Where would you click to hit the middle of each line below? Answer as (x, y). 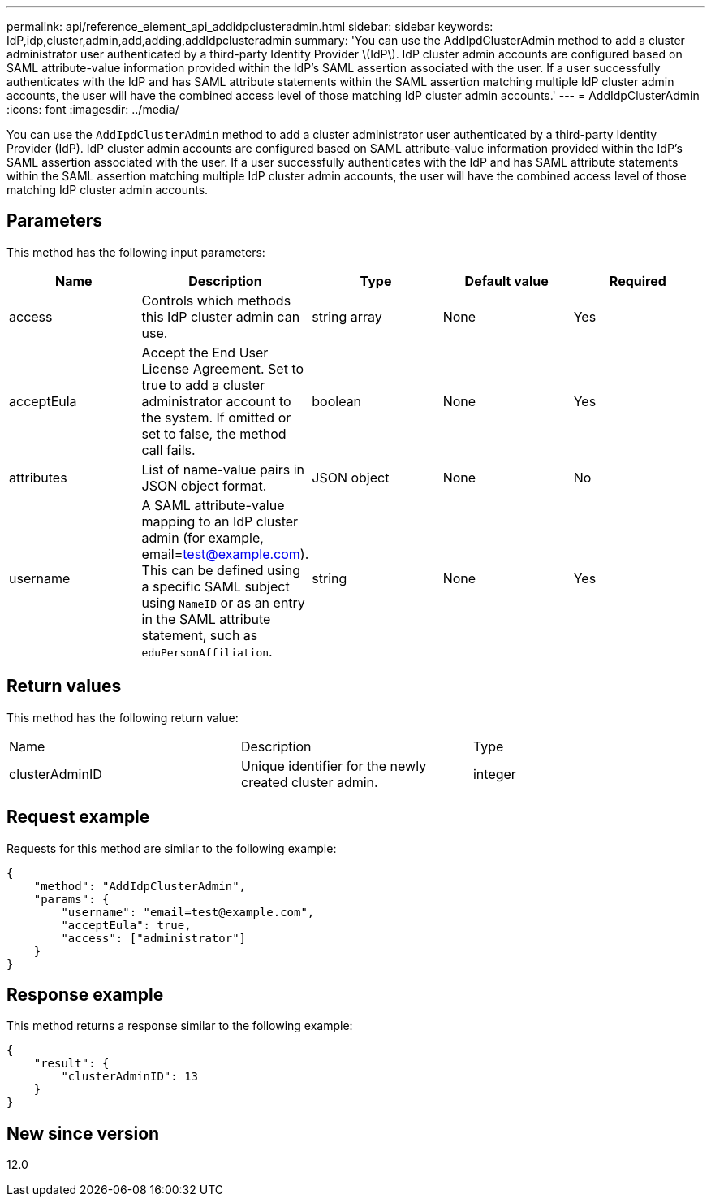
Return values (64, 686)
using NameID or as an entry (223, 602)
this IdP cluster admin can (221, 316)
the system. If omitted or (216, 417)
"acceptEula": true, (126, 925)
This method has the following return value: (123, 717)
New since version (83, 1133)
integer (494, 774)
